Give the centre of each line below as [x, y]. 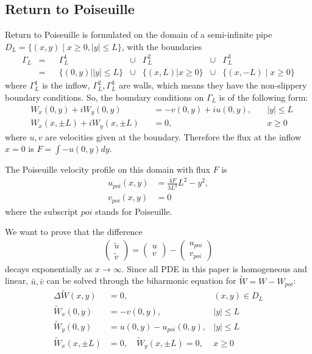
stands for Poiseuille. [134, 211]
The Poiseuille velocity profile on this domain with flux [108, 169]
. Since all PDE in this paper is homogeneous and [214, 268]
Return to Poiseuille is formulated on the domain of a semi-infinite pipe [139, 34]
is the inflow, [66, 85]
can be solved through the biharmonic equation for [141, 280]
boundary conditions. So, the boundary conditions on [105, 97]
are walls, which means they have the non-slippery [213, 85]
